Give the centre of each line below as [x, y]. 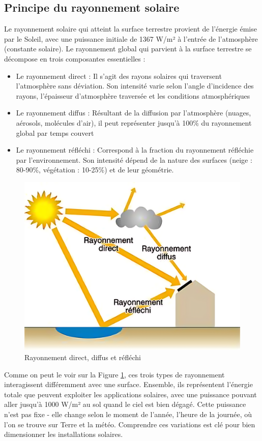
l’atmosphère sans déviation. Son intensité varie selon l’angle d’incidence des [135, 86]
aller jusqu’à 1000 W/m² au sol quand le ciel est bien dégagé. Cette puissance [125, 404]
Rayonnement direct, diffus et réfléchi [83, 357]
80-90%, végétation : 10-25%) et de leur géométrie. [95, 170]
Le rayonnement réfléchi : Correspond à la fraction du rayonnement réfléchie [135, 150]
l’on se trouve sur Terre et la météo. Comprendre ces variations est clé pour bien [130, 424]
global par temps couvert [55, 133]
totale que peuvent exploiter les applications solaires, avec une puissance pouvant [130, 394]
